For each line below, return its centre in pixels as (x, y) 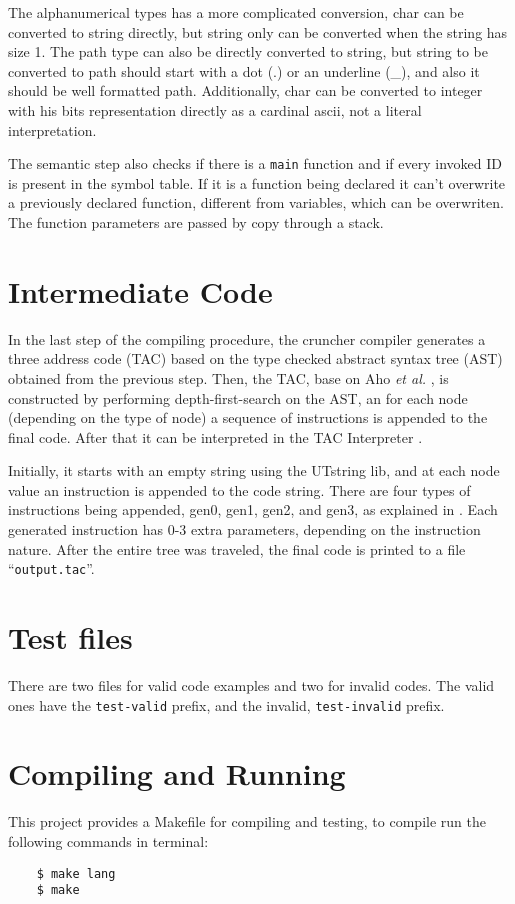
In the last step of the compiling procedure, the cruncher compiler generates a (247, 338)
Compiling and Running (177, 773)
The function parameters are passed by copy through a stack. (196, 222)
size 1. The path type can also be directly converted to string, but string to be (248, 51)
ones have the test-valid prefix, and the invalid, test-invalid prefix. (226, 704)
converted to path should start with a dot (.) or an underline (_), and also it (244, 70)
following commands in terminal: (108, 841)
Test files (70, 637)
